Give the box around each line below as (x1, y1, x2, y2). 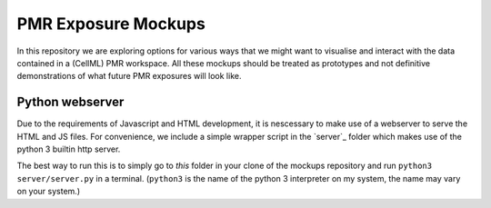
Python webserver (16, 94, 125, 110)
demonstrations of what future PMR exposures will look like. (16, 71, 242, 82)
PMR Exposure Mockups (16, 14, 206, 34)
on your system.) (16, 186, 81, 197)
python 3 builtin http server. (16, 144, 121, 154)
